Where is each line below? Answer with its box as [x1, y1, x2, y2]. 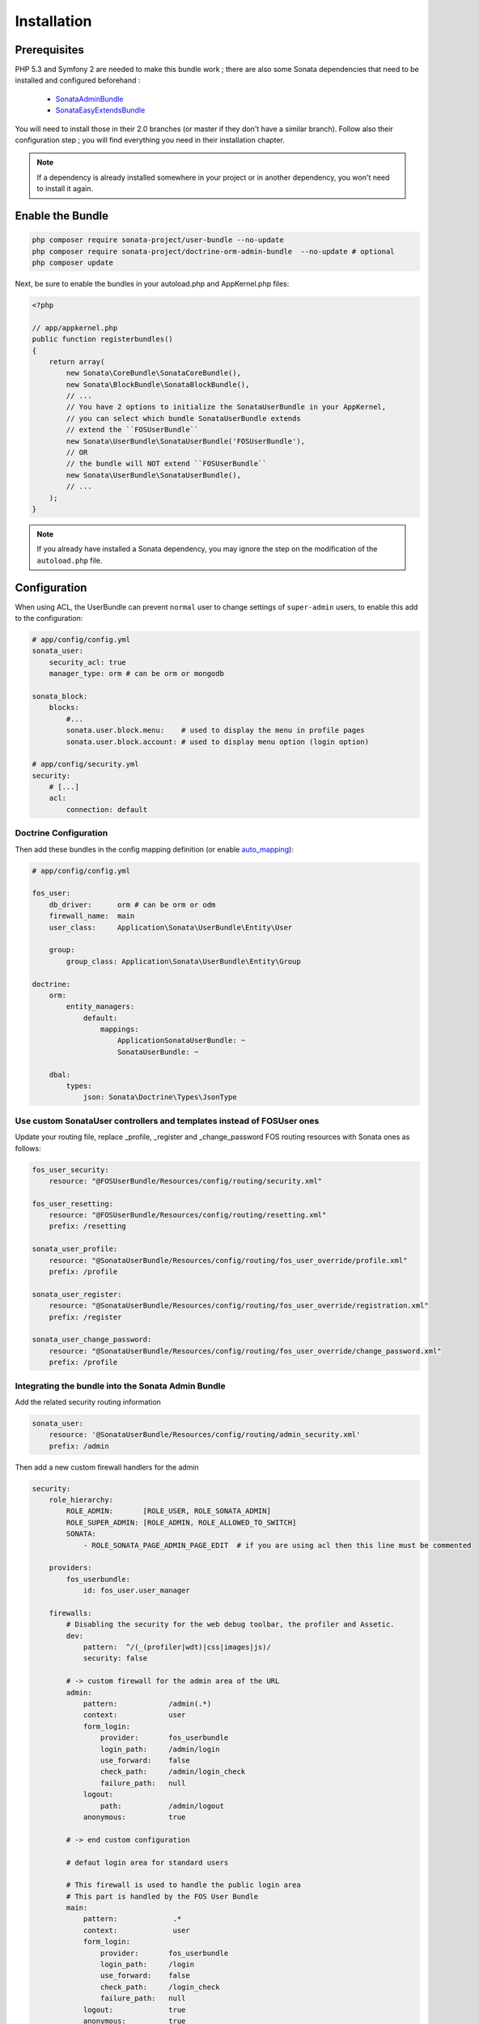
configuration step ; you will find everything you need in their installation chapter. [15, 135, 285, 145]
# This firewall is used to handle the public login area [66, 1881, 301, 1890]
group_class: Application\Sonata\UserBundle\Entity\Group [66, 956, 301, 966]
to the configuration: [15, 614, 83, 623]
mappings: [100, 1025, 139, 1034]
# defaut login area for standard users [66, 1858, 229, 1867]
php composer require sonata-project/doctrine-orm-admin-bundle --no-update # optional [32, 247, 396, 256]
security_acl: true [49, 657, 127, 667]
